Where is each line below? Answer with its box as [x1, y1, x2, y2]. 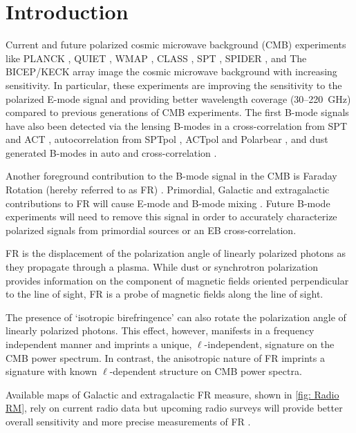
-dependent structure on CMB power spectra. [109, 364, 302, 378]
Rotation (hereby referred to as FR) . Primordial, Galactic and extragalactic [6, 182, 330, 197]
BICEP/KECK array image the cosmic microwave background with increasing [6, 64, 337, 79]
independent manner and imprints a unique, [6, 337, 192, 351]
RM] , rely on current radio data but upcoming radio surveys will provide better [6, 401, 343, 415]
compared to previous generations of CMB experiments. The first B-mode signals [6, 105, 349, 119]
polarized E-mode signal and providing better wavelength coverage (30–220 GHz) [6, 91, 351, 106]
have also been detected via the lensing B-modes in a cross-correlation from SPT [6, 118, 347, 133]
